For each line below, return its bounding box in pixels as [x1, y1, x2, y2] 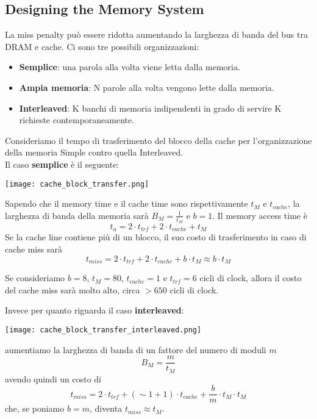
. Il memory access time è [212, 209, 307, 221]
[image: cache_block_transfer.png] [5, 179, 149, 188]
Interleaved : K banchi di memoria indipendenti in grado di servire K [19, 101, 282, 114]
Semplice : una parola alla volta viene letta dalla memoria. [19, 60, 240, 73]
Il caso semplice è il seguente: [5, 157, 119, 170]
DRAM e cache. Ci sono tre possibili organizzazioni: [5, 40, 199, 52]
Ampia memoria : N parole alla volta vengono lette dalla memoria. [19, 81, 274, 93]
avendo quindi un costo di [5, 372, 101, 385]
